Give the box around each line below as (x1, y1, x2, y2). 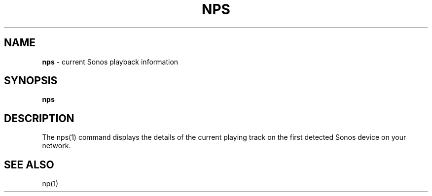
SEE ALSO (4, 158, 54, 171)
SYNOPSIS (4, 74, 58, 87)
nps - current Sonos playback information (42, 57, 179, 66)
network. (42, 141, 71, 150)
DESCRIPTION (4, 112, 74, 125)
